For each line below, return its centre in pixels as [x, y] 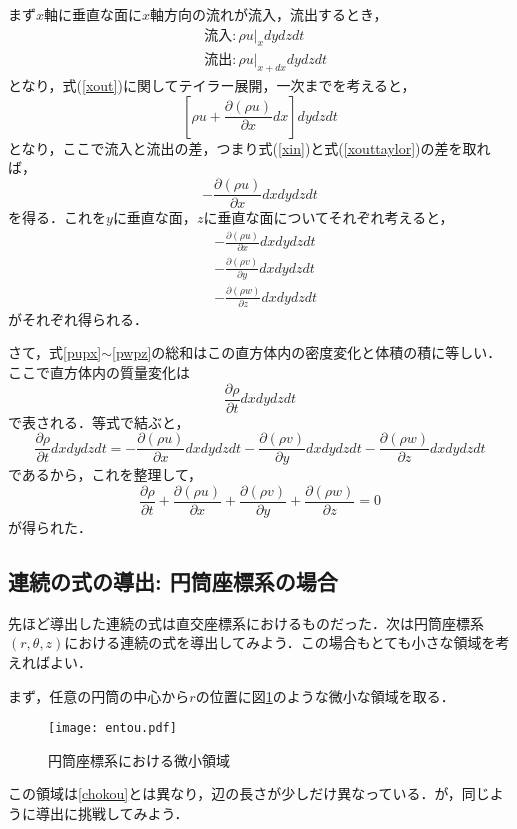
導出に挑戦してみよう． [112, 813]
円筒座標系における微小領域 [139, 759]
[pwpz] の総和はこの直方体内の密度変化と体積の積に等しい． [307, 352]
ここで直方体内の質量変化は [99, 372]
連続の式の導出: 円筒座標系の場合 [173, 580]
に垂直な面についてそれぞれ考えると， [328, 217]
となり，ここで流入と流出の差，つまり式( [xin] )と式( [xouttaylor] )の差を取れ [249, 147]
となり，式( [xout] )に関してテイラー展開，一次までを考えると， [212, 85]
